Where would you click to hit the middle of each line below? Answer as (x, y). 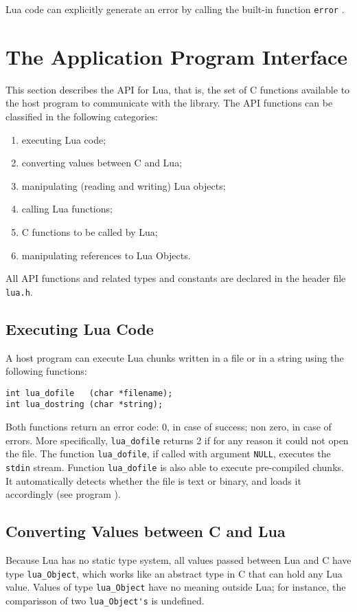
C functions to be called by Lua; (90, 231)
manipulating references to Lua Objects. (106, 255)
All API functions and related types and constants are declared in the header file (176, 278)
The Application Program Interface (177, 56)
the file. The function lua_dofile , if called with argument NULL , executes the (168, 453)
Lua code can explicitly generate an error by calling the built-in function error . (175, 9)
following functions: (46, 371)
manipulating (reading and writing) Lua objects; (124, 185)
